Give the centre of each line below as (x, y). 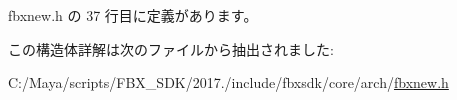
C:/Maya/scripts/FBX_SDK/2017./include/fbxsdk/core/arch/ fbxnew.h (228, 82)
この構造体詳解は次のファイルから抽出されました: (171, 48)
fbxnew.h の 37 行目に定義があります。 (133, 15)
